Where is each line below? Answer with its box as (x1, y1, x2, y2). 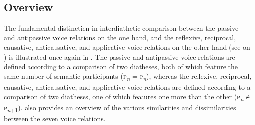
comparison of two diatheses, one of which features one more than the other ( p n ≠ (4, 91, 250, 103)
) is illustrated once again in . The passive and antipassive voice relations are (4, 51, 235, 62)
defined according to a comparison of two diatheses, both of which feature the (4, 61, 238, 71)
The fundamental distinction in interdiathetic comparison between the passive (4, 23, 239, 33)
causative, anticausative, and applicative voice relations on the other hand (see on (4, 42, 250, 52)
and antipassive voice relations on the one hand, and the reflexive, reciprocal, (4, 32, 236, 42)
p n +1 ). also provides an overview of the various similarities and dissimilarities (4, 102, 236, 114)
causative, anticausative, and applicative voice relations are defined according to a (4, 82, 251, 92)
